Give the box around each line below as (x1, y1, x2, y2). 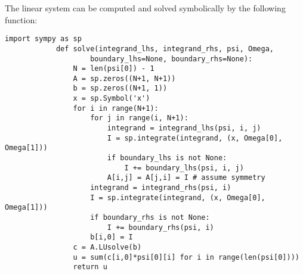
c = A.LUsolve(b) (73, 242, 142, 251)
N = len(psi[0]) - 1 (73, 64, 154, 73)
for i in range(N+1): (73, 104, 159, 113)
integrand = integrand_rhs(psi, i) (90, 183, 231, 192)
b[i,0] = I (90, 233, 133, 242)
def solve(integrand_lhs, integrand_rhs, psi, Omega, (55, 44, 274, 53)
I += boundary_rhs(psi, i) (107, 223, 214, 232)
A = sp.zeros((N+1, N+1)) (73, 74, 176, 83)
